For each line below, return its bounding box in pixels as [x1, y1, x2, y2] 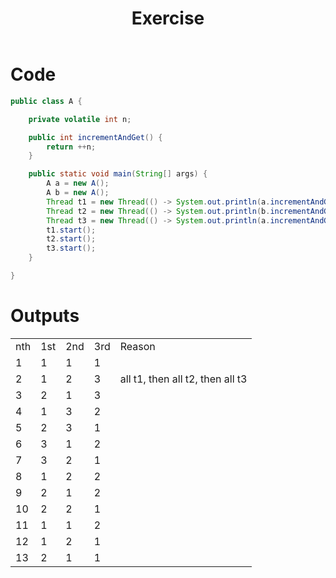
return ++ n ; [46, 142, 97, 152]
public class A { [10, 96, 83, 106]
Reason [119, 339, 156, 353]
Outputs [10, 305, 80, 327]
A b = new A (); [46, 188, 110, 198]
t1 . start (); [46, 225, 97, 235]
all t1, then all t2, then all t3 [119, 372, 248, 386]
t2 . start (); [46, 234, 97, 244]
